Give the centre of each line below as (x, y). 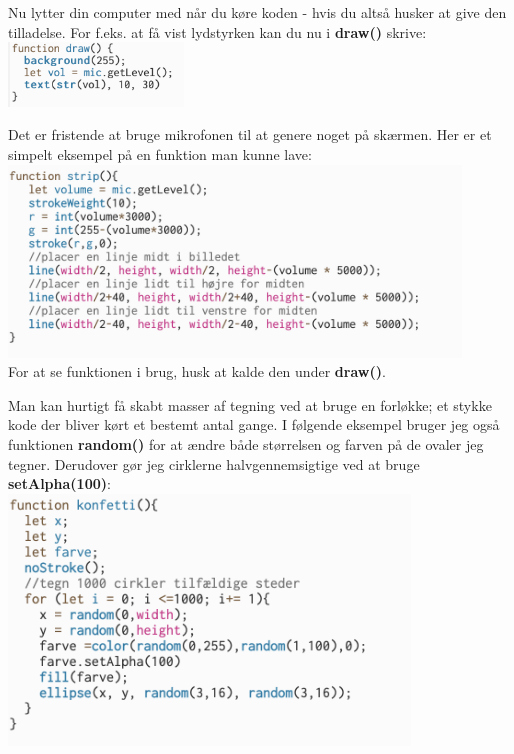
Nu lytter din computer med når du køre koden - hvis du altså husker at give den (257, 12)
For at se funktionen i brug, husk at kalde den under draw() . (197, 371)
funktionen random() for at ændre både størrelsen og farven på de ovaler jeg (246, 444)
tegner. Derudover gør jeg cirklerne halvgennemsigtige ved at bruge (214, 463)
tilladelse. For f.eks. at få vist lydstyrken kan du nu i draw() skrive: (217, 31)
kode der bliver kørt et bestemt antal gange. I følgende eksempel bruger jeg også (254, 424)
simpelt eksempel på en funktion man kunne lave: (160, 153)
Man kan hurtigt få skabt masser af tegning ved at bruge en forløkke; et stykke (250, 404)
